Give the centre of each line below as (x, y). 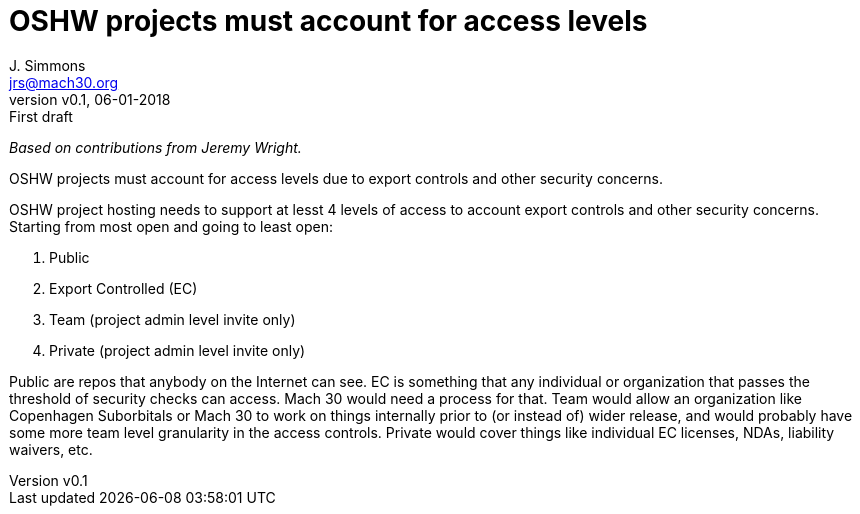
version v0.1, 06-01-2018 (90, 99)
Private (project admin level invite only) (177, 350)
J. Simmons (47, 65)
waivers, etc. (51, 449)
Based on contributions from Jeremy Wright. (155, 147)
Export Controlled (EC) (123, 288)
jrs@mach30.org (64, 82)
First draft (41, 116)
